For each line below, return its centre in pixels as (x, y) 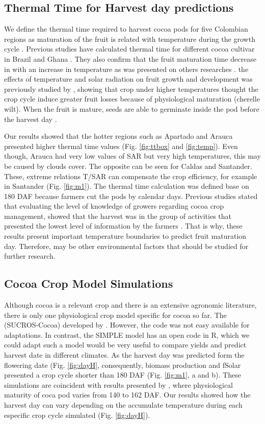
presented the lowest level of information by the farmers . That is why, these (123, 226)
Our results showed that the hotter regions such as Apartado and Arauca (118, 136)
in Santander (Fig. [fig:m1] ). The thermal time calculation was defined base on (127, 186)
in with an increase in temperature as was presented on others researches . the (126, 69)
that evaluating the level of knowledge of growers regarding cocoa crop (114, 206)
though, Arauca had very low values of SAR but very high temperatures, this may (132, 156)
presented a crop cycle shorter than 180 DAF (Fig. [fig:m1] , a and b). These (123, 375)
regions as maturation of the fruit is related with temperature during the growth (130, 39)
